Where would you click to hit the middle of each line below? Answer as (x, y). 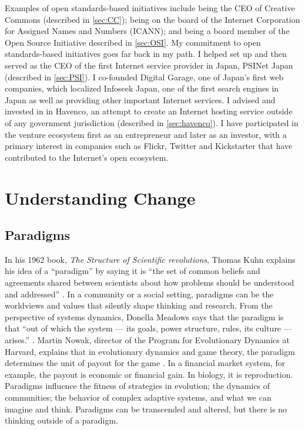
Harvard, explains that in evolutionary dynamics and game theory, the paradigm (150, 351)
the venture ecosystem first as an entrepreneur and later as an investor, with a (146, 134)
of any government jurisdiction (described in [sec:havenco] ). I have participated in (152, 122)
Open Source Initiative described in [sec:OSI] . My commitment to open (133, 42)
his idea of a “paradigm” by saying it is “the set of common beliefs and (133, 271)
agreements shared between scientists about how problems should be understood (150, 282)
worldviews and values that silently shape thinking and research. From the (139, 305)
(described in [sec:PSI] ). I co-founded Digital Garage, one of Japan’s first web (144, 77)
